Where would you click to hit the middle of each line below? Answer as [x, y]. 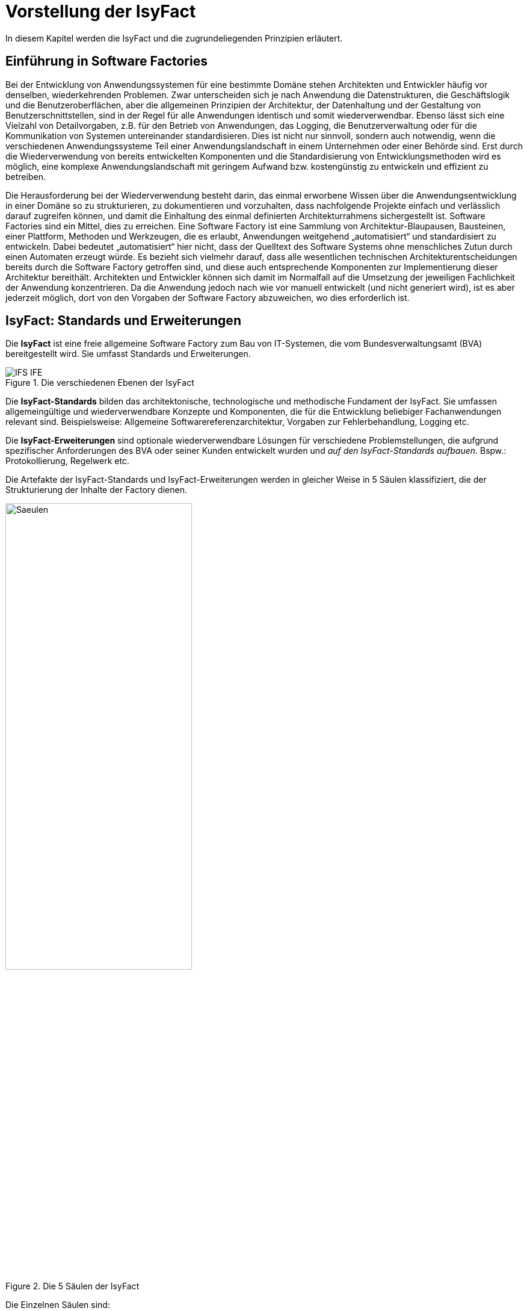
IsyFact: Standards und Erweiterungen [123, 321]
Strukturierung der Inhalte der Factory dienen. [96, 490]
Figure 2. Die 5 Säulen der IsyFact [72, 1286]
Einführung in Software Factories [106, 61]
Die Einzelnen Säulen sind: [58, 1304]
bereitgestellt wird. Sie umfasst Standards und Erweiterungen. [128, 354]
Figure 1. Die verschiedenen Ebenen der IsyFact [100, 383]
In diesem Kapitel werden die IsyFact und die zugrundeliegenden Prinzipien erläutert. [174, 38]
